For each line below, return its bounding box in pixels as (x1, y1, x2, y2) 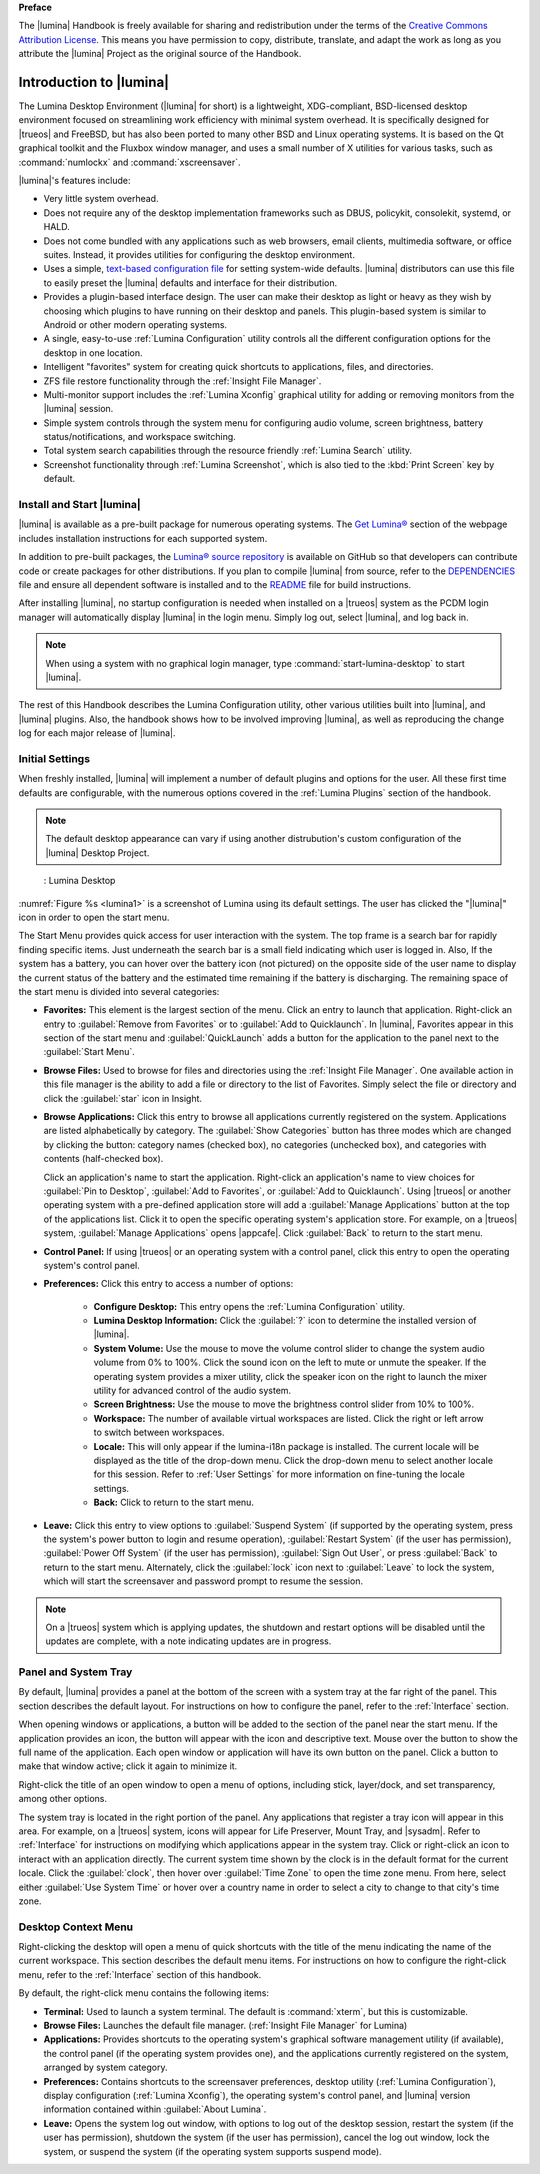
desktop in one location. (43, 346, 143, 359)
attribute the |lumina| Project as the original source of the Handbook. (18, 48, 302, 60)
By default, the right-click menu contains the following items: (18, 1987, 270, 1999)
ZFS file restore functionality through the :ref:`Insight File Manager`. (43, 375, 322, 387)
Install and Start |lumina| (18, 498, 142, 511)
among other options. (18, 1793, 107, 1805)
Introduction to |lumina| (18, 73, 170, 90)
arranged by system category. (43, 2061, 168, 2074)
